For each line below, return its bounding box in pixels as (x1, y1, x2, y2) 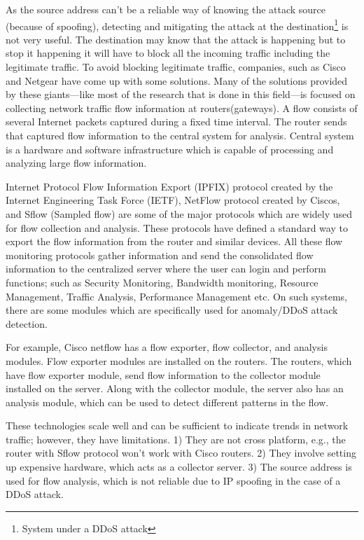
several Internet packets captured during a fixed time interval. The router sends (6, 114, 347, 129)
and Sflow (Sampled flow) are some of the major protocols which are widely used (6, 206, 353, 221)
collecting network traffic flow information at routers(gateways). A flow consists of (6, 100, 358, 115)
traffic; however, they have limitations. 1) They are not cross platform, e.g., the (6, 431, 346, 446)
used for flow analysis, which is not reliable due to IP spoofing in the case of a (6, 473, 341, 487)
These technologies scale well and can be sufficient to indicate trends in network (6, 418, 349, 433)
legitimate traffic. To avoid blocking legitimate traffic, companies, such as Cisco (6, 60, 346, 74)
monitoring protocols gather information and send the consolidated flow (6, 247, 314, 262)
